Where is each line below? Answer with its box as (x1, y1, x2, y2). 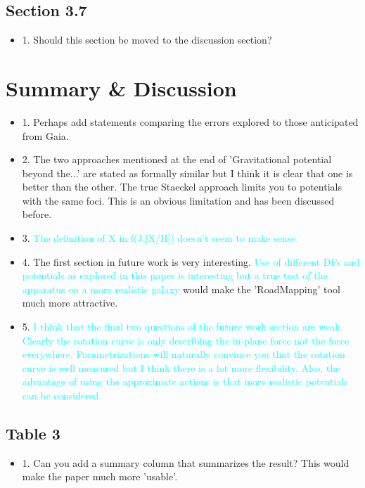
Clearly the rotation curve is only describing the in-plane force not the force (22, 333, 350, 347)
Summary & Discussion (6, 73, 237, 102)
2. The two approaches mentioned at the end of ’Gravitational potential (22, 152, 332, 167)
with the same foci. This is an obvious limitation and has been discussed (22, 193, 335, 207)
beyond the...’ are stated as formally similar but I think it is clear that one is (22, 165, 353, 180)
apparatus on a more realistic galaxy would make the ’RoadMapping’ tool (22, 281, 340, 296)
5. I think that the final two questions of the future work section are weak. (22, 319, 343, 334)
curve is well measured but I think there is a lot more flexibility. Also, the (22, 360, 340, 375)
